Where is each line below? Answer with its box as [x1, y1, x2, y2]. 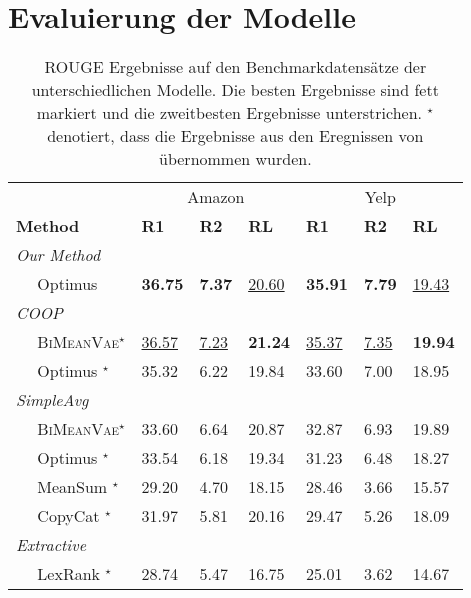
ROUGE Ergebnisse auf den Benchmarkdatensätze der [44, 55, 427, 79]
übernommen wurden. [159, 147, 312, 171]
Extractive [16, 533, 87, 557]
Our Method [16, 243, 101, 267]
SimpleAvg [16, 388, 89, 412]
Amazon [187, 185, 245, 209]
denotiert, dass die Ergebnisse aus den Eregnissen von [47, 124, 424, 148]
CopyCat [37, 504, 100, 528]
